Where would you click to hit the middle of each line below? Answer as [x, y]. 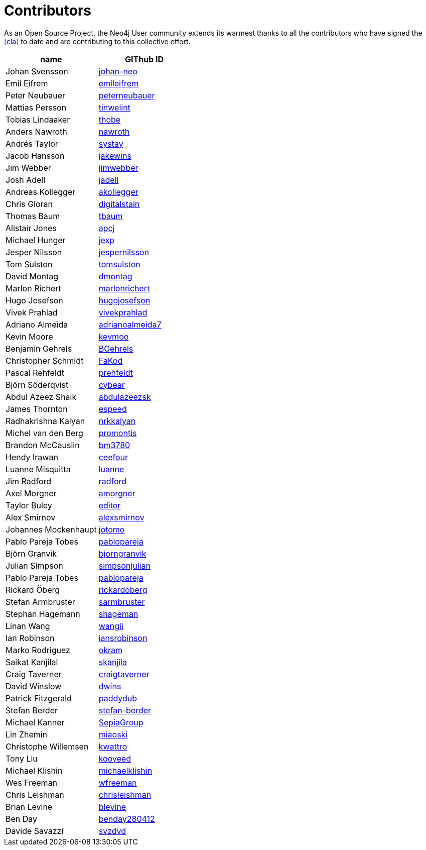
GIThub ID [145, 59]
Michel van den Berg [44, 433]
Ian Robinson [30, 638]
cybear [112, 385]
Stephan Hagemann [43, 614]
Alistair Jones [31, 228]
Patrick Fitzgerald [39, 698]
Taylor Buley [29, 505]
